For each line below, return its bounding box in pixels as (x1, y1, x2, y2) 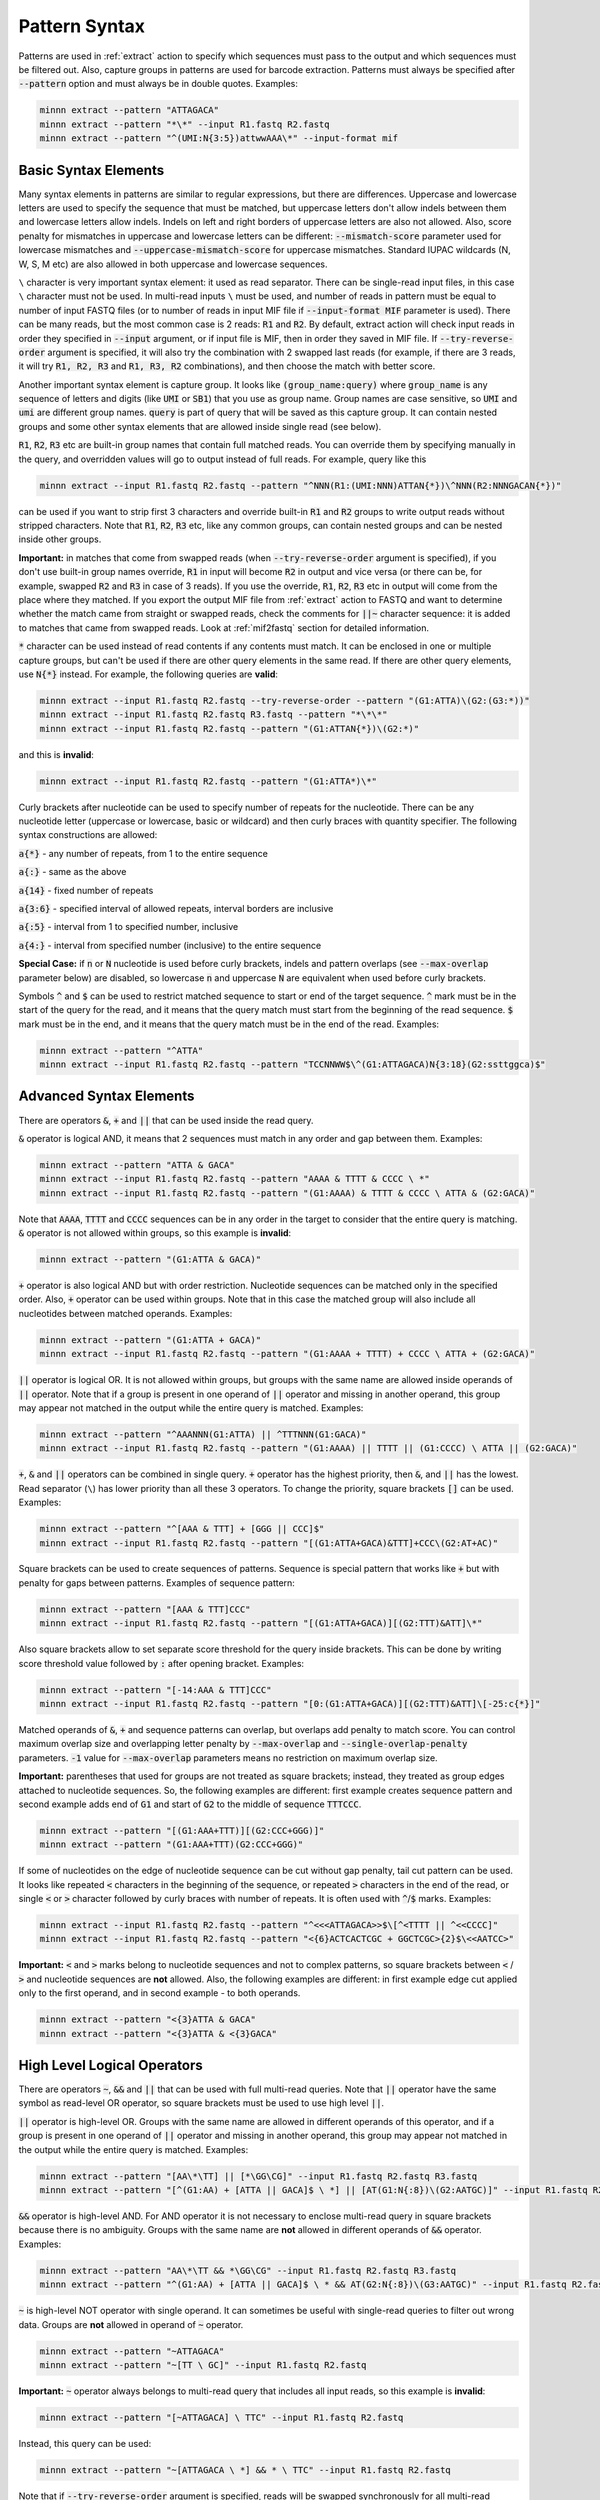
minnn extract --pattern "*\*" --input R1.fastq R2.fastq (39, 118, 330, 130)
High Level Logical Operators (18, 2057, 204, 2074)
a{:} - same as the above (18, 866, 127, 878)
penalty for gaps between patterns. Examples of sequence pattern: (18, 1576, 295, 1589)
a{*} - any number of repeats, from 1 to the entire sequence (18, 847, 269, 859)
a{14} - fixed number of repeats (18, 884, 154, 896)
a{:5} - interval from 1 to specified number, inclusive (18, 921, 239, 933)
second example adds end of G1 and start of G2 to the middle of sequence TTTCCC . (18, 1798, 362, 1810)
